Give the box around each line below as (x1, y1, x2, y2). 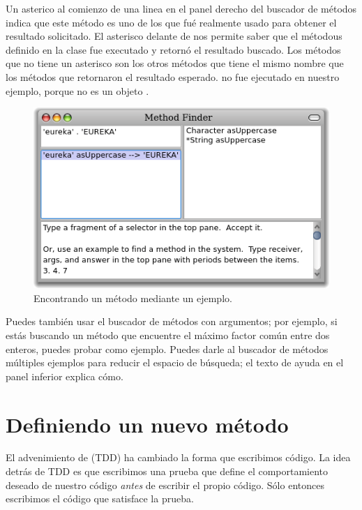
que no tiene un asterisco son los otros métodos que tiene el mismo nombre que (6, 56, 344, 70)
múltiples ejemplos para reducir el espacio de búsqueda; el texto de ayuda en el (6, 355, 344, 370)
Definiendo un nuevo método (6, 410, 289, 438)
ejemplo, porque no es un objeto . (6, 83, 149, 98)
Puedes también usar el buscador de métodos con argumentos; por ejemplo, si (6, 314, 338, 329)
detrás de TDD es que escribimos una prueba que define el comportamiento (6, 464, 329, 479)
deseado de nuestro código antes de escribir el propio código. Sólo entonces (6, 477, 324, 492)
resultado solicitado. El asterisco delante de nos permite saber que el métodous (6, 29, 342, 43)
